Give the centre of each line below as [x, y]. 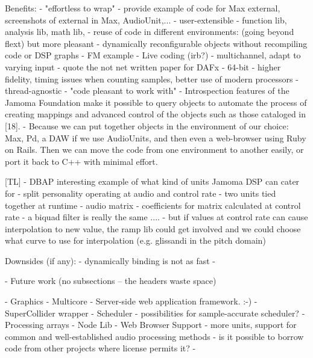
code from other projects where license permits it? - [100, 348]
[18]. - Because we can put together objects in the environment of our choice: [147, 125]
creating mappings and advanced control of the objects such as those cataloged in [155, 114]
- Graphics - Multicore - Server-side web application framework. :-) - [131, 301]
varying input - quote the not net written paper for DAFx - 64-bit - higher [143, 66]
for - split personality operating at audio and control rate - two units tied [141, 193]
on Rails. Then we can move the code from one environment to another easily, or [154, 150]
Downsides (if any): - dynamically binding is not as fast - [110, 260]
